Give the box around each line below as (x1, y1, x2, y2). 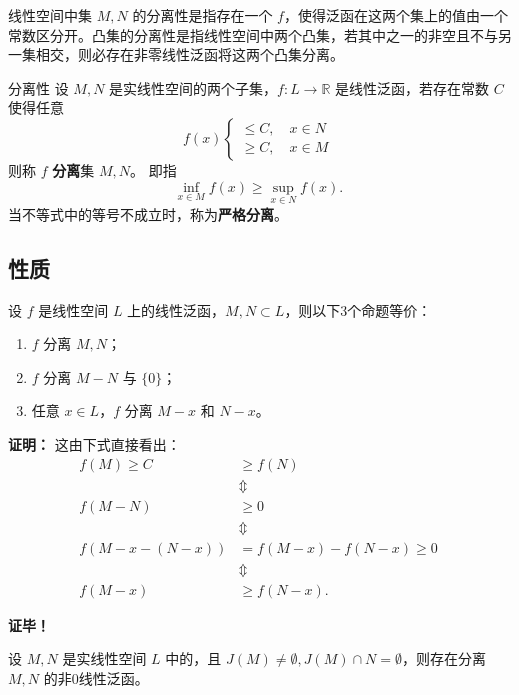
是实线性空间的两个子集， (109, 77, 278, 98)
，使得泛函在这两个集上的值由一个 (283, 5, 508, 25)
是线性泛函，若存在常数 (335, 77, 490, 98)
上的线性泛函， (127, 299, 226, 320)
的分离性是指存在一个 (132, 5, 273, 25)
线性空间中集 (8, 5, 92, 25)
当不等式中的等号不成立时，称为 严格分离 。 (8, 203, 288, 224)
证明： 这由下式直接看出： (8, 433, 181, 454)
